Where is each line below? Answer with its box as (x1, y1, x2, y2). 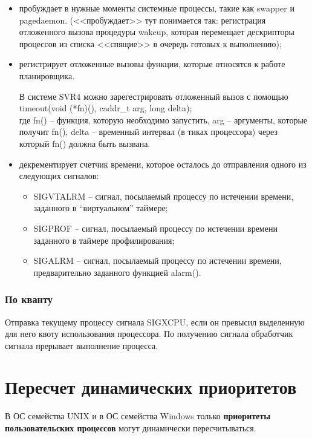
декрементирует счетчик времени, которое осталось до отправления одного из (19, 157, 307, 170)
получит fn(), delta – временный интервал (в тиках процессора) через (19, 125, 278, 138)
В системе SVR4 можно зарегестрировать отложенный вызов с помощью (19, 90, 288, 102)
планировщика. (19, 69, 75, 82)
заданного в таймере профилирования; (33, 234, 175, 246)
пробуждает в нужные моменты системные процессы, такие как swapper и (19, 2, 294, 14)
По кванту (5, 292, 53, 307)
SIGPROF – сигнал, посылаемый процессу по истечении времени (33, 221, 278, 234)
